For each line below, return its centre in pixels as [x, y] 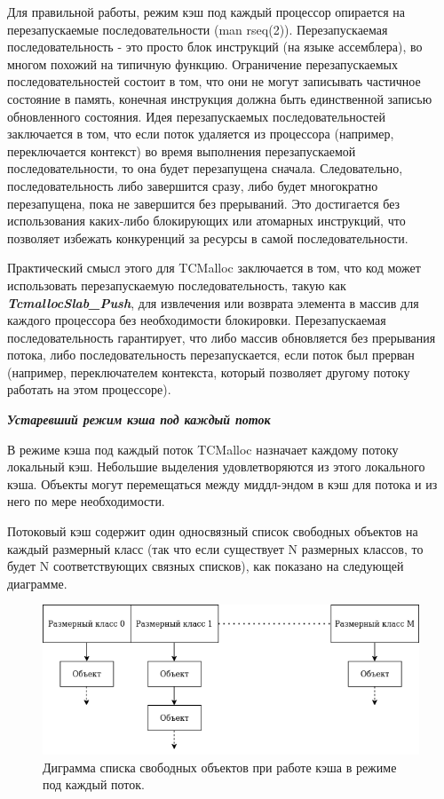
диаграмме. [37, 583]
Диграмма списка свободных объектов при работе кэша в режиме [220, 767]
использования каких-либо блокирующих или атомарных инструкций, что [206, 221]
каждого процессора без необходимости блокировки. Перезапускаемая [197, 320]
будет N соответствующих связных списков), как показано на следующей [206, 566]
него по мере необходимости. [86, 501]
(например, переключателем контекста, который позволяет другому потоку [209, 372]
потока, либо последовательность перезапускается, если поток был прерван [211, 355]
